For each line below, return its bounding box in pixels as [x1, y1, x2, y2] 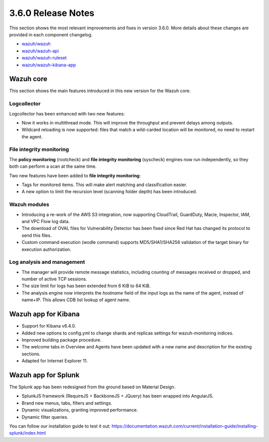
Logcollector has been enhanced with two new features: [9, 110, 125, 116]
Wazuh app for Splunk [9, 371, 80, 379]
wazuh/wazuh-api [21, 48, 59, 54]
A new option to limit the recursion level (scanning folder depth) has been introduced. [21, 189, 197, 195]
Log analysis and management [9, 259, 85, 266]
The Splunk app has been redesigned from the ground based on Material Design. [9, 384, 176, 390]
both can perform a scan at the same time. [9, 163, 97, 169]
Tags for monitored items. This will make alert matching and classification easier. [21, 182, 188, 188]
